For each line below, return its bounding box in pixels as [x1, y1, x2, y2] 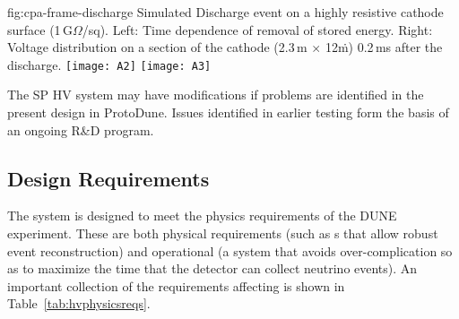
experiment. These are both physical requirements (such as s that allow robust [7, 224, 438, 243]
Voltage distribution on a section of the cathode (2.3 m [7, 38, 307, 56]
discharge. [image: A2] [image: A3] [7, 55, 212, 73]
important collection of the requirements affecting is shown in [7, 276, 345, 295]
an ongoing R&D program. [7, 120, 154, 139]
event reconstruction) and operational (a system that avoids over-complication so [7, 241, 453, 260]
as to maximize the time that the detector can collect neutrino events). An [7, 259, 418, 278]
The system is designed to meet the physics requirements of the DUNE [7, 206, 397, 225]
